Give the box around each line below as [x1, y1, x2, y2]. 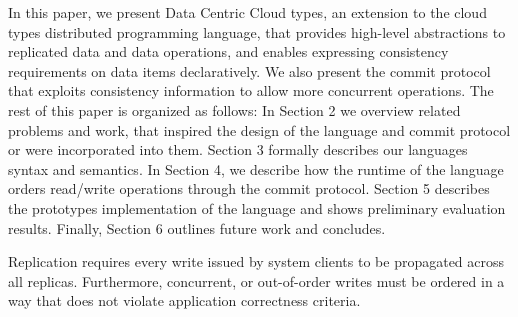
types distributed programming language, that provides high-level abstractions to [8, 21, 506, 42]
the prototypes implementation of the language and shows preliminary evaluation [8, 197, 506, 218]
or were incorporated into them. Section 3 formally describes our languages [8, 139, 468, 160]
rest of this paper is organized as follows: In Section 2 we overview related [8, 99, 461, 120]
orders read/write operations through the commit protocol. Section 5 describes [8, 178, 490, 199]
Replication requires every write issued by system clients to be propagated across [8, 251, 505, 272]
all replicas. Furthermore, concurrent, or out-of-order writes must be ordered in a [8, 270, 505, 291]
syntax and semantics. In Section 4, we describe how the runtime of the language [8, 158, 504, 179]
